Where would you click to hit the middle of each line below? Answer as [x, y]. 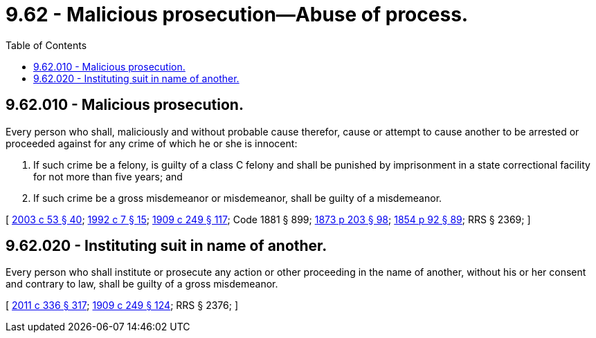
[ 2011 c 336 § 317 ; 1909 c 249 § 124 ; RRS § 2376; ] [122, 306]
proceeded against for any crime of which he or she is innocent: [152, 143]
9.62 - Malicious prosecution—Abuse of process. [237, 15]
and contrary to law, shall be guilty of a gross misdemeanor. [142, 284]
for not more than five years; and [108, 176]
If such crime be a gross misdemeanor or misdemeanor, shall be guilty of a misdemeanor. [238, 198]
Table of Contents [46, 45]
